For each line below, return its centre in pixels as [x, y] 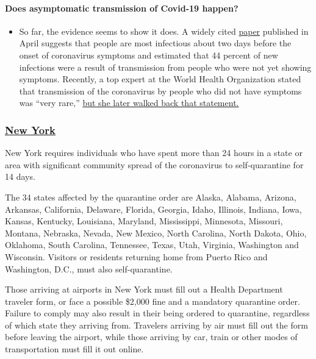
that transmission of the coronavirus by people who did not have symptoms [160, 91]
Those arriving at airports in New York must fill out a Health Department [144, 289]
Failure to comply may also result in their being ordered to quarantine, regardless [157, 313]
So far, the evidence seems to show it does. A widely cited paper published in [164, 31]
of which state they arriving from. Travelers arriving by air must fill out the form [156, 325]
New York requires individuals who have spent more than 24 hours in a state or [154, 153]
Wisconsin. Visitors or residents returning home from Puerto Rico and [136, 256]
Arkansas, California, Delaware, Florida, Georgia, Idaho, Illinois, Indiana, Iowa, [153, 209]
